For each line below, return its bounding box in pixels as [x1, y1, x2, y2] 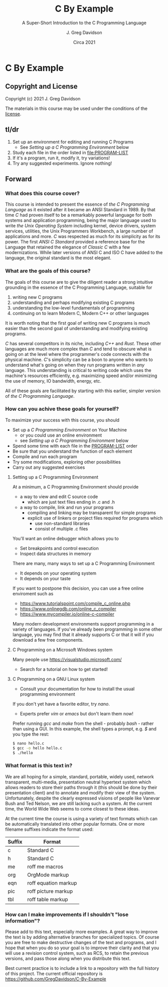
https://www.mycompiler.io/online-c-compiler [20, 611, 114, 617]
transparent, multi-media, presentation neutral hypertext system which [5, 779, 151, 785]
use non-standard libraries [35, 520, 90, 526]
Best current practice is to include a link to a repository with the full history [5, 965, 159, 971]
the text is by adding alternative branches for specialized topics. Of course [5, 934, 159, 940]
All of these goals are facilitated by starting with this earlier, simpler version [5, 388, 161, 394]
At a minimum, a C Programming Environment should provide [12, 483, 139, 489]
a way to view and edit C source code [20, 493, 98, 500]
